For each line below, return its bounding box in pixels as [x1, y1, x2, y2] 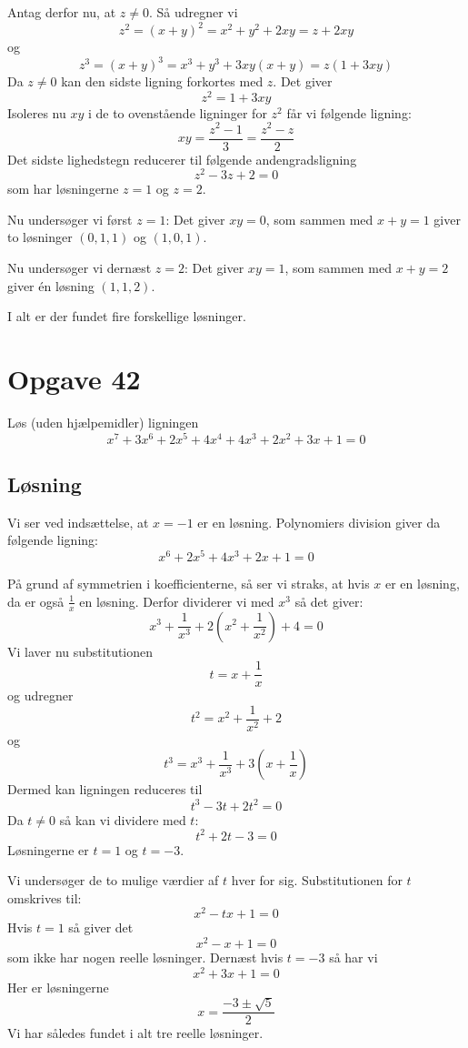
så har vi [329, 948, 378, 967]
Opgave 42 [7, 360, 141, 398]
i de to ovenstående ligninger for [87, 103, 267, 122]
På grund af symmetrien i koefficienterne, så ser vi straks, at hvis [7, 574, 370, 593]
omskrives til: [7, 888, 82, 907]
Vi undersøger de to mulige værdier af [7, 871, 219, 890]
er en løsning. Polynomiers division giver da [197, 512, 441, 531]
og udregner [7, 686, 74, 705]
